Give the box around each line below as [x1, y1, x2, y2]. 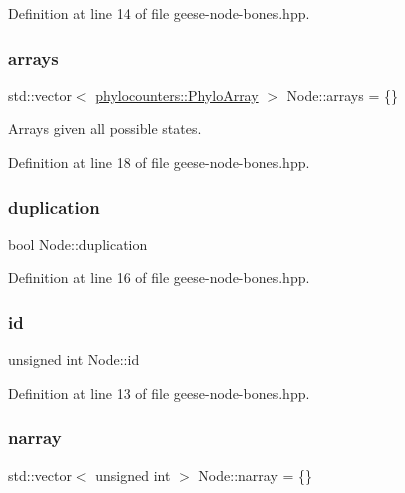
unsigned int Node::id [8, 349, 140, 370]
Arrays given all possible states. [8, 118, 202, 139]
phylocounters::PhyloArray [95, 84, 259, 105]
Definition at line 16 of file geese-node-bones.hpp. [8, 267, 310, 288]
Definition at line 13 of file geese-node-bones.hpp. [8, 382, 310, 403]
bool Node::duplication [8, 233, 148, 254]
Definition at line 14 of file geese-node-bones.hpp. [8, 3, 310, 23]
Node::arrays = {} [286, 84, 398, 105]
